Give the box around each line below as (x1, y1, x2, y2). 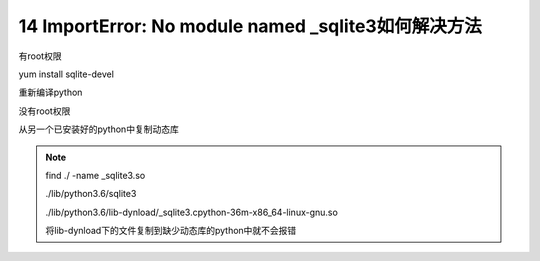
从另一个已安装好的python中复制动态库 (18, 123, 179, 135)
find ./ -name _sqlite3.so (45, 169, 146, 181)
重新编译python (18, 86, 83, 99)
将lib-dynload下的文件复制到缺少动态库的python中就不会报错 (45, 225, 297, 237)
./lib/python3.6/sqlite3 (45, 188, 137, 200)
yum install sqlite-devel (18, 68, 115, 80)
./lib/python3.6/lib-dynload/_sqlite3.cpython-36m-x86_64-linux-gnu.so (45, 206, 339, 218)
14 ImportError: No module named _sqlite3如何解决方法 (18, 15, 482, 37)
